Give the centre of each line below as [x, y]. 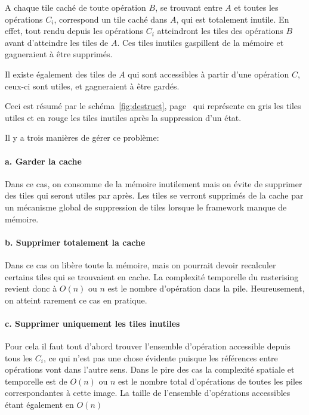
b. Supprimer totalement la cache [75, 242]
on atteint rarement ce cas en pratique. [76, 300]
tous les [19, 357]
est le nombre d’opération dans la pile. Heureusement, [206, 288]
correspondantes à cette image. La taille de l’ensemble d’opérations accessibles [148, 393]
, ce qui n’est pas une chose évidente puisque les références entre [160, 357]
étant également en [39, 405]
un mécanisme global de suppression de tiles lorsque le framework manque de [146, 207]
